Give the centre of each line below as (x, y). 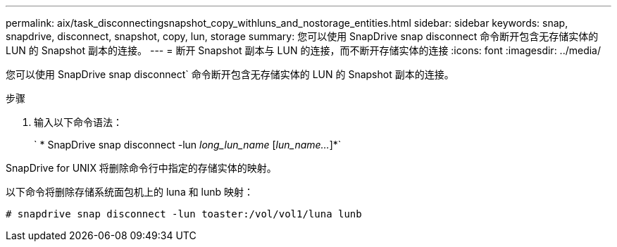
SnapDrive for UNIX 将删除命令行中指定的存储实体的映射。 (141, 168)
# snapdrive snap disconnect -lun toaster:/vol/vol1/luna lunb (184, 214)
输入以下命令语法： (78, 122)
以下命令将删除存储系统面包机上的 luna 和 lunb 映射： (130, 192)
